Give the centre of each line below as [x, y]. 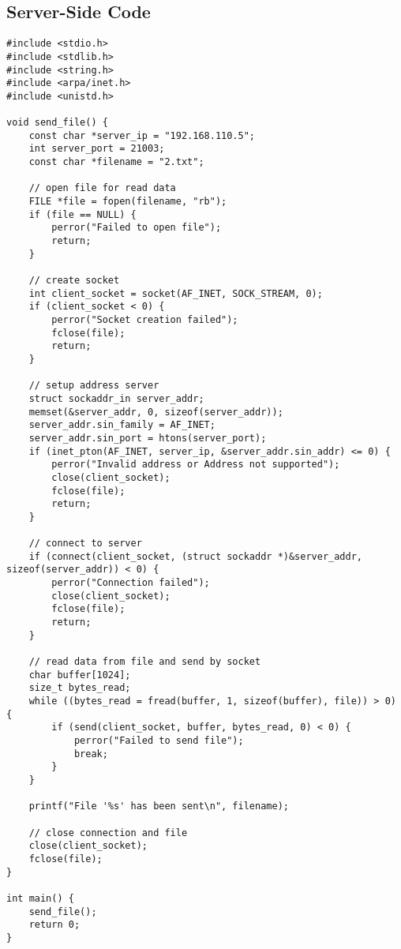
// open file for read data [102, 188]
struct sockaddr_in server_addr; [116, 398]
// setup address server [94, 386]
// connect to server [85, 544]
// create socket [74, 281]
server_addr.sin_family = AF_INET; [122, 425]
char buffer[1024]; [80, 675]
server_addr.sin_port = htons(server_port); [148, 438]
